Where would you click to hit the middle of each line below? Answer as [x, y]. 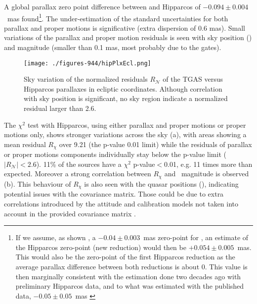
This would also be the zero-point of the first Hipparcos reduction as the [125, 257]
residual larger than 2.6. [60, 108]
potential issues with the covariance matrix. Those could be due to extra [114, 194]
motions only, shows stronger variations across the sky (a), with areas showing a [125, 134]
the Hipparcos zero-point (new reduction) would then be [101, 247]
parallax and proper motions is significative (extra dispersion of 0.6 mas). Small [125, 27]
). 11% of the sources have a [79, 164]
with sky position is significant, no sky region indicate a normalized [126, 98]
